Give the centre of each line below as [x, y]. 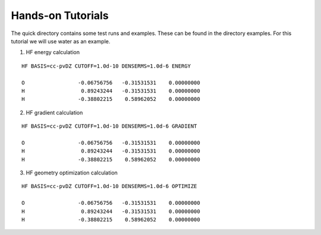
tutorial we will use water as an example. [61, 41]
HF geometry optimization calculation [72, 173]
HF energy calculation [53, 52]
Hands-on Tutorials [60, 15]
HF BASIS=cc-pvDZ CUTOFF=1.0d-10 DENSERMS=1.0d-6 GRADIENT [109, 126]
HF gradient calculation [54, 112]
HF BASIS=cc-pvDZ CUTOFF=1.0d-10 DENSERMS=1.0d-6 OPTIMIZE [109, 186]
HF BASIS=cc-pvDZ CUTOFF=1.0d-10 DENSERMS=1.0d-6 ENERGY [106, 66]
